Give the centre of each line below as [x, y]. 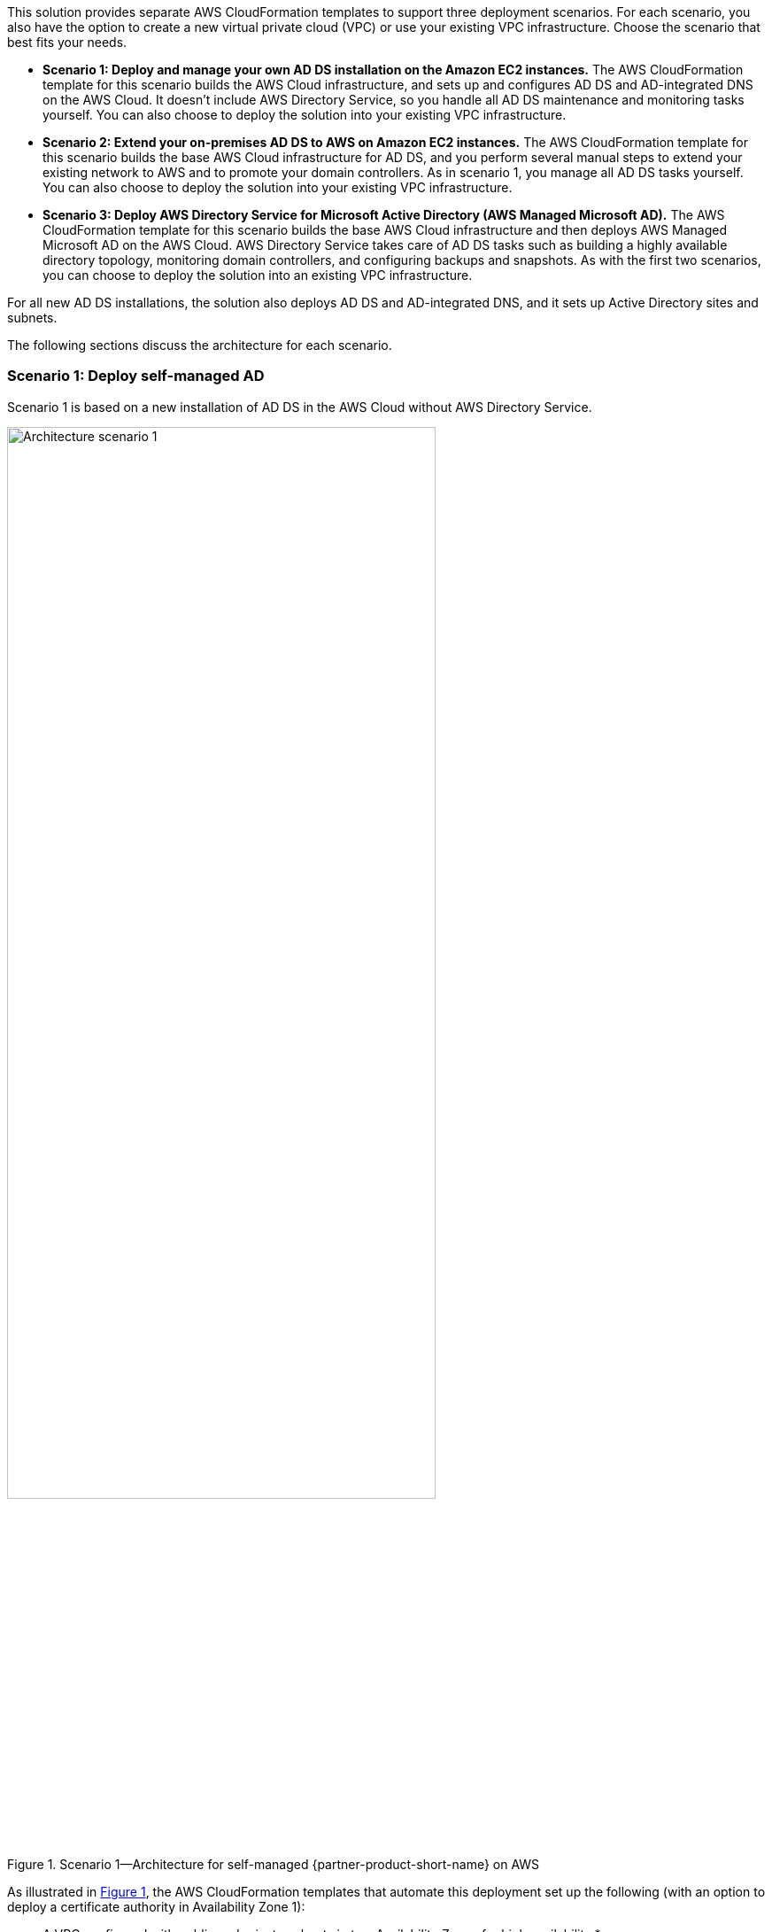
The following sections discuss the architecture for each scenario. [200, 345]
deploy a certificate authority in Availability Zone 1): [156, 1906]
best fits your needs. [67, 42]
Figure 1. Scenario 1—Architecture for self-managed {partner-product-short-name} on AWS [274, 1864]
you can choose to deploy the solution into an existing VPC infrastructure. [258, 275]
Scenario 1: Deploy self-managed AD [136, 376]
